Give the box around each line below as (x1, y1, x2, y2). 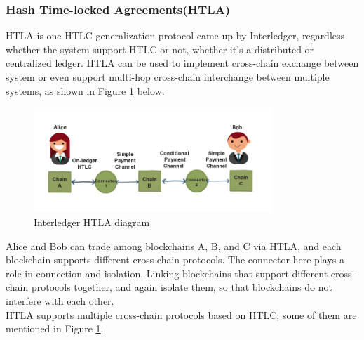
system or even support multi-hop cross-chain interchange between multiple (6, 70, 330, 84)
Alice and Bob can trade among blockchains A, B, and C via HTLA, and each (6, 238, 342, 253)
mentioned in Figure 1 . (6, 321, 104, 336)
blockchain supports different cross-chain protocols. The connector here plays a (6, 252, 344, 267)
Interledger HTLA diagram (34, 215, 150, 230)
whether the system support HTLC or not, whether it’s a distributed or (6, 41, 314, 56)
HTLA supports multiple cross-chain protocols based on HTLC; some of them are (6, 307, 357, 322)
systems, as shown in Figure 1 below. (6, 83, 165, 98)
